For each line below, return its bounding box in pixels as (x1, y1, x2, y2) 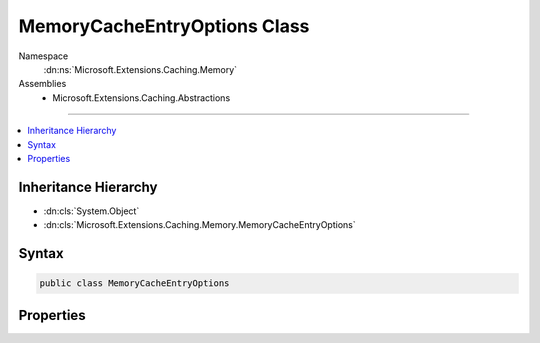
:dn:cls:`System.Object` (43, 205, 140, 217)
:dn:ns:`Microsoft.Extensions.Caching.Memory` (43, 63, 238, 75)
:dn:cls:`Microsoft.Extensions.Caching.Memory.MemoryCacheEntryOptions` (43, 219, 356, 231)
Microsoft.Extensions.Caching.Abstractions (52, 91, 231, 104)
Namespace (18, 50, 69, 62)
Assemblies (18, 78, 67, 90)
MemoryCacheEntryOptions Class (18, 15, 310, 37)
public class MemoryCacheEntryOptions (39, 278, 230, 289)
